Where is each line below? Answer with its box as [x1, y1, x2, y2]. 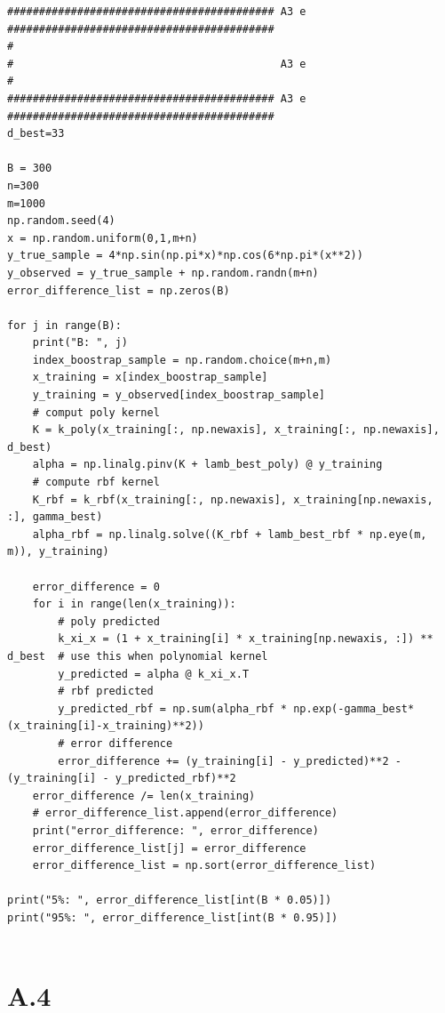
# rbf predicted [58, 685, 154, 698]
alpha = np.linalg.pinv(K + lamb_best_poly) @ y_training [32, 458, 383, 471]
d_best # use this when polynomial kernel [7, 649, 268, 663]
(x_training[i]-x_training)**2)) [7, 720, 204, 733]
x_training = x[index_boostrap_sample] [32, 371, 268, 384]
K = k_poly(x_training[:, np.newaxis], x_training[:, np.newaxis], [32, 423, 440, 437]
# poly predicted [58, 615, 160, 628]
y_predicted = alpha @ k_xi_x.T [58, 667, 250, 680]
